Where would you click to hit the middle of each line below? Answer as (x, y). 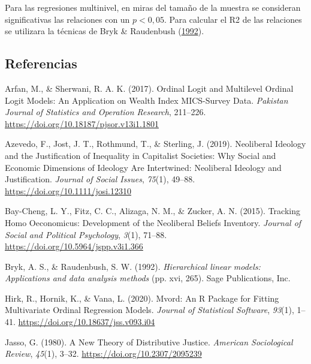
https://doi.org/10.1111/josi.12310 (68, 190)
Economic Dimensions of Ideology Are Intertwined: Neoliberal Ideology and (143, 167)
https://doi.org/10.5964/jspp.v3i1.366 (74, 246)
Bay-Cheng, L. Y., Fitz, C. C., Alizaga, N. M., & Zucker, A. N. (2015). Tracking (153, 211)
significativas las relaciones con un (67, 19)
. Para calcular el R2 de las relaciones (233, 19)
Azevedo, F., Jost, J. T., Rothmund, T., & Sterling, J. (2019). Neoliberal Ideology (155, 144)
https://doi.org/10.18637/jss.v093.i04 (87, 322)
